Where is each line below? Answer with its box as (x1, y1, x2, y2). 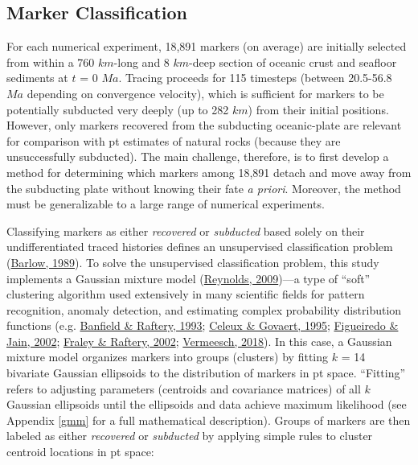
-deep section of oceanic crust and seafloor (189, 53, 397, 70)
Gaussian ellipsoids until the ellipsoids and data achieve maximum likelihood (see (6, 396, 407, 413)
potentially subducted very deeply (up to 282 (6, 101, 229, 117)
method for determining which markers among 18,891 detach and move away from (6, 163, 412, 180)
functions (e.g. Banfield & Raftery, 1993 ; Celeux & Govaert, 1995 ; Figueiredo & (6, 317, 399, 334)
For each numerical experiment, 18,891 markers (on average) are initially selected (6, 38, 407, 55)
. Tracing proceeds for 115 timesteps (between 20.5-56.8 (118, 69, 392, 86)
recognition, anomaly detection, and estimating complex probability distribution (6, 301, 402, 318)
